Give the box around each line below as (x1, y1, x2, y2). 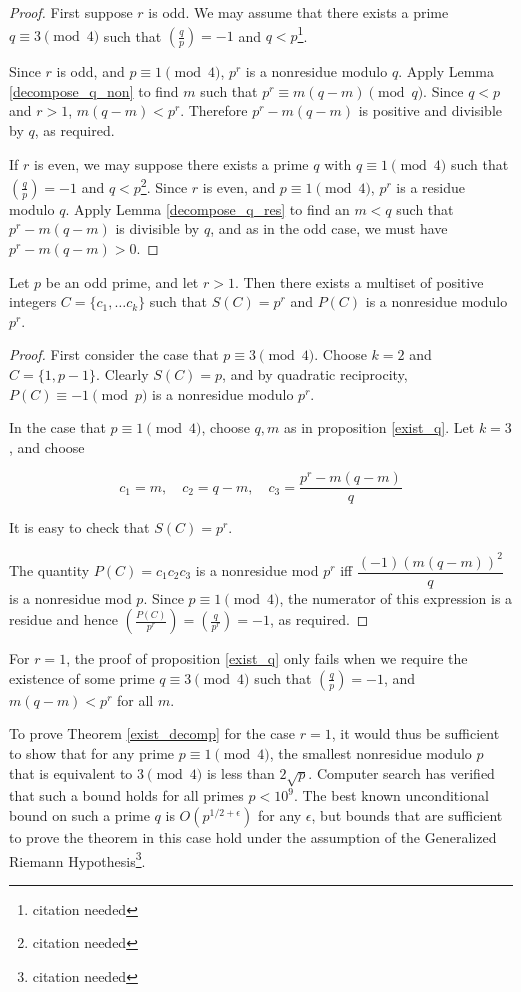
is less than (206, 762, 275, 783)
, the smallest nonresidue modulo (269, 743, 472, 763)
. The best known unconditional (293, 785, 489, 806)
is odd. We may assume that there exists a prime (148, 2, 449, 22)
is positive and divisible (358, 100, 502, 121)
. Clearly (96, 364, 149, 385)
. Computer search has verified (308, 762, 495, 783)
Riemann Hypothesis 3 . (9, 847, 146, 871)
